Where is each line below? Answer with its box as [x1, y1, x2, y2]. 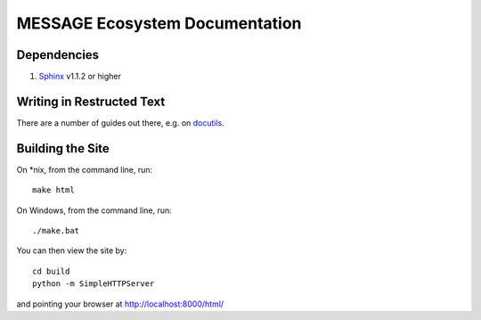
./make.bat [32, 226, 80, 236]
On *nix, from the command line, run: [16, 164, 153, 175]
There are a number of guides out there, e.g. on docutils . [16, 117, 224, 128]
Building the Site [16, 141, 110, 156]
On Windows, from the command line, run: [16, 205, 173, 216]
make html [32, 185, 75, 195]
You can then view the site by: [16, 245, 127, 256]
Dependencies [16, 47, 100, 62]
